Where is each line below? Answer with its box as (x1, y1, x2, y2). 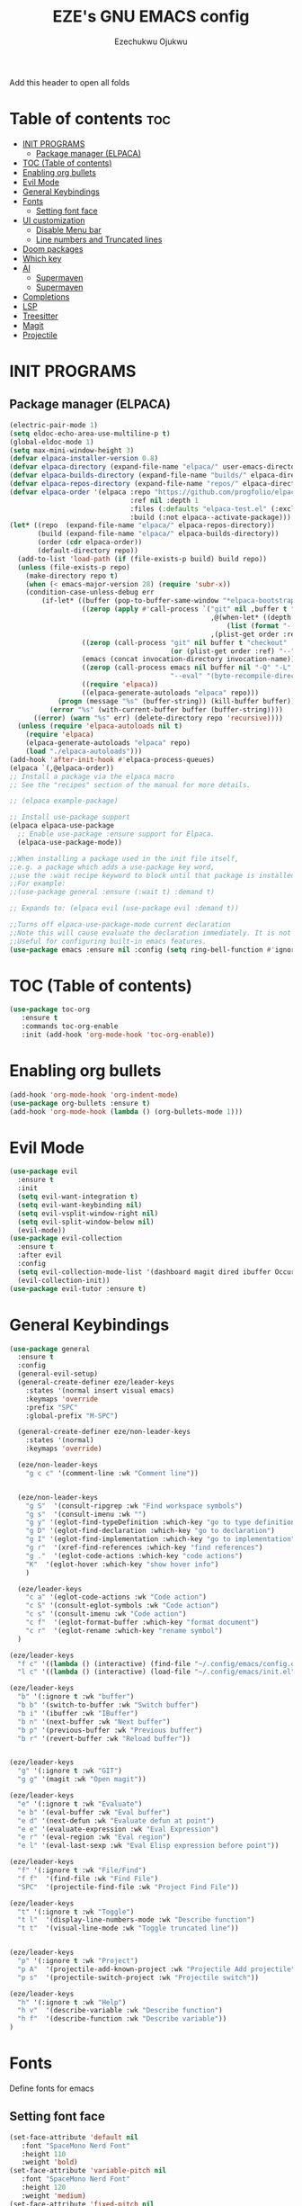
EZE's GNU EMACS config (52, 6, 250, 27)
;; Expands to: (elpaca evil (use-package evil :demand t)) (9, 904, 240, 913)
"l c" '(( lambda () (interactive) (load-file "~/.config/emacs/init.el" (17, 1667, 296, 1677)
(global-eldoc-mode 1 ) (9, 437, 94, 446)
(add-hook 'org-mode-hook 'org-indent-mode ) (9, 1090, 179, 1099)
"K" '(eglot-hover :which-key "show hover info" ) (25, 1559, 219, 1569)
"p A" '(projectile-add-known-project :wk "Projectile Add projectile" (17, 1964, 296, 1974)
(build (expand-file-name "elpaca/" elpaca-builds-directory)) (37, 529, 280, 539)
